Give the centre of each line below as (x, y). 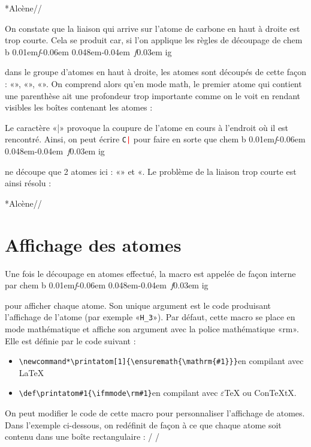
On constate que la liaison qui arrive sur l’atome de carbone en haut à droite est (153, 28)
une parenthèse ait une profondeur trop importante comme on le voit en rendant (153, 95)
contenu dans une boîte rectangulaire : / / (82, 436)
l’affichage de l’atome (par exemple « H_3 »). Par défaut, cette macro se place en (150, 317)
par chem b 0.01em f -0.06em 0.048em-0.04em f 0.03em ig (107, 285)
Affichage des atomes (93, 244)
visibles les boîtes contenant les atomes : (79, 107)
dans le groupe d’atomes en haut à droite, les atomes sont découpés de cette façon (155, 72)
